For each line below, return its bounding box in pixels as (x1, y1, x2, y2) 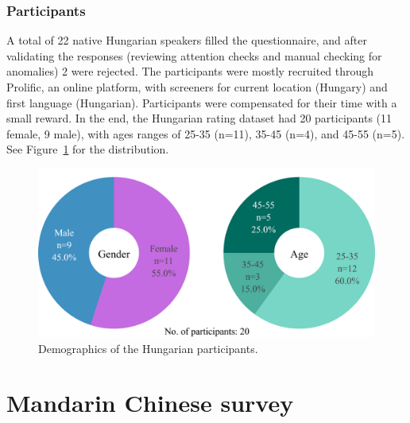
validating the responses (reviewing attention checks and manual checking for (6, 47, 382, 64)
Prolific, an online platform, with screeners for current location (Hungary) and (6, 79, 388, 95)
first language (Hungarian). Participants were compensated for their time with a (6, 94, 397, 111)
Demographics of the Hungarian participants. (38, 340, 258, 356)
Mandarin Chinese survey (6, 386, 294, 419)
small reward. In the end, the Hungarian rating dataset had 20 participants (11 (6, 110, 393, 126)
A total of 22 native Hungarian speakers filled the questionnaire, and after (6, 32, 367, 49)
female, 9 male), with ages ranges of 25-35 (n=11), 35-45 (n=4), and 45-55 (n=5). (6, 125, 405, 142)
